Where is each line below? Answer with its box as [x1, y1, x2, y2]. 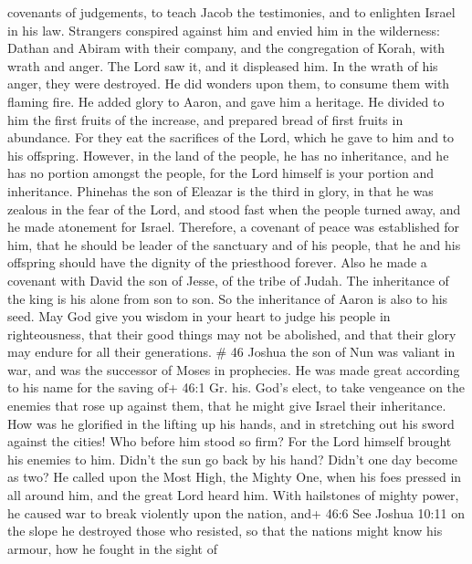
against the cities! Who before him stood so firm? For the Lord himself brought [7, 432, 452, 451]
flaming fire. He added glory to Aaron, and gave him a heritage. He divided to [7, 91, 445, 110]
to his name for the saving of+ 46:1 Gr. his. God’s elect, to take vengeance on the [7, 378, 466, 397]
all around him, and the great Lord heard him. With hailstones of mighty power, [7, 486, 459, 505]
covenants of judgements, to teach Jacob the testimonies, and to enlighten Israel [7, 3, 456, 21]
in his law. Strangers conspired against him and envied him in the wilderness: [7, 20, 440, 39]
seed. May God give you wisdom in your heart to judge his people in [7, 307, 391, 326]
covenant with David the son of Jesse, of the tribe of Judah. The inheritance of [7, 270, 449, 289]
